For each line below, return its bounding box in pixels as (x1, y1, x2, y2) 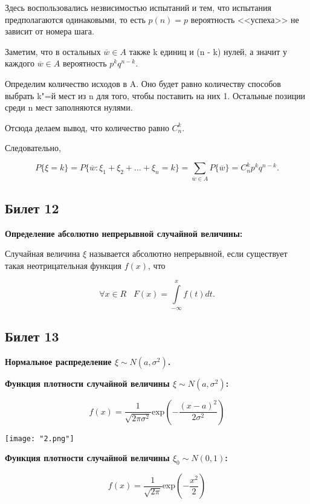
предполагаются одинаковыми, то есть (5, 13, 146, 25)
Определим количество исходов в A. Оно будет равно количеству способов (5, 77, 281, 89)
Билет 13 (5, 326, 59, 345)
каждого (5, 57, 34, 69)
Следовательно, (5, 141, 61, 154)
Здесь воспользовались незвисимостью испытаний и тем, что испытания (5, 1, 271, 13)
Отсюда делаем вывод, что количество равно (5, 121, 169, 134)
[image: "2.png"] (5, 434, 74, 443)
